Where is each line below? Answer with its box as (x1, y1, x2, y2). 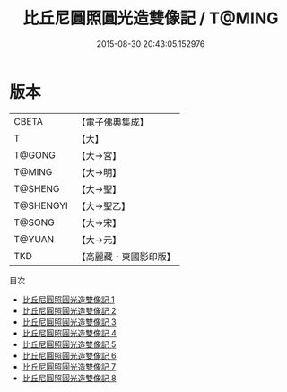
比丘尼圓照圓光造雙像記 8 (22, 372, 117, 383)
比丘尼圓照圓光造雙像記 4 (22, 327, 117, 338)
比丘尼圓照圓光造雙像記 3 (22, 316, 117, 327)
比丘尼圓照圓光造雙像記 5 (22, 338, 117, 350)
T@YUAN (13, 232, 55, 245)
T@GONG (13, 149, 56, 161)
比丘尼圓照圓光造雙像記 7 (22, 361, 117, 372)
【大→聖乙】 (76, 199, 131, 212)
